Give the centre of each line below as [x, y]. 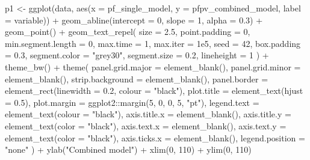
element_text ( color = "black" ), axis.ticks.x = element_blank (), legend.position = [155, 137]
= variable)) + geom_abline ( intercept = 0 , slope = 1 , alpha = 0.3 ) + [134, 20]
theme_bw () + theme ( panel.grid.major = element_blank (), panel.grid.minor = [153, 66]
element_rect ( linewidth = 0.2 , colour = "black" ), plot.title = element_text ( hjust [154, 91]
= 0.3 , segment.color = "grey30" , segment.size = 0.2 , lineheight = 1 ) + [137, 55]
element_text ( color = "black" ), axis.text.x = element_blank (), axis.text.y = [146, 125]
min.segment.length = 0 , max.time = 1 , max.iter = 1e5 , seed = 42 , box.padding [153, 43]
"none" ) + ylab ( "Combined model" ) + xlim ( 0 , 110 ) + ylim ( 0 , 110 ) [128, 149]
